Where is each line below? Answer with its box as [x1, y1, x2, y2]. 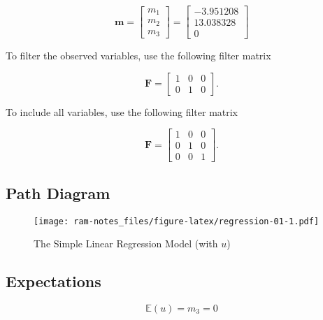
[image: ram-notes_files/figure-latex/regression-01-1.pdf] [34, 216, 320, 226]
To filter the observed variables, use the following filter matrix [6, 48, 271, 63]
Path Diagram [6, 182, 110, 203]
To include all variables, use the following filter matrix [6, 104, 238, 119]
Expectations [6, 270, 101, 292]
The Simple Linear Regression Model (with [34, 236, 218, 251]
